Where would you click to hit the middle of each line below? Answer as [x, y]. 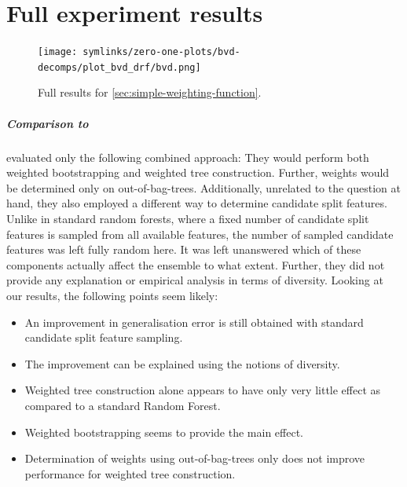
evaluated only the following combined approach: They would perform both [188, 157]
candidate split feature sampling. [104, 337]
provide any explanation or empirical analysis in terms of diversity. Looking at [195, 280]
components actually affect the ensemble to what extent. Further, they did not [196, 264]
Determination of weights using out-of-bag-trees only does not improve [195, 458]
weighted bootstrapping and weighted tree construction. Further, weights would [198, 172]
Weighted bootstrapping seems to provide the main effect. [164, 432]
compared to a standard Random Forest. [123, 405]
